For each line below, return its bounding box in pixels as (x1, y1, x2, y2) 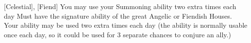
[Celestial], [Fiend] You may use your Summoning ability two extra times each (4, 1, 236, 11)
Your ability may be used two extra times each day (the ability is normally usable (4, 20, 248, 30)
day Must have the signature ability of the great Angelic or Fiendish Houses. (4, 11, 232, 21)
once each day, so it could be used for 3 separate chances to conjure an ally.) (4, 29, 231, 39)
